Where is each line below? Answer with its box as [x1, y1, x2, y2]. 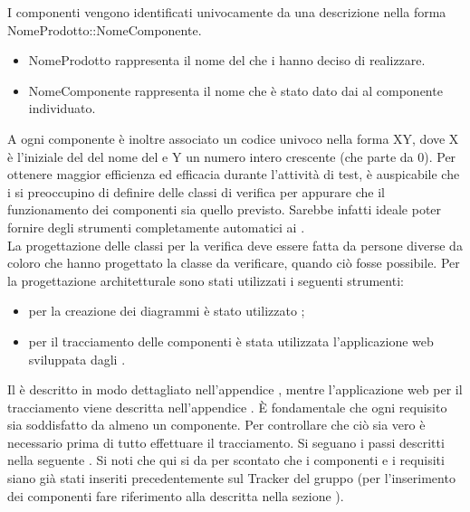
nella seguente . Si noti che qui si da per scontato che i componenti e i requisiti [7, 450, 445, 469]
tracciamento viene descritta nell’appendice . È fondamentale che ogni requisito [7, 397, 447, 416]
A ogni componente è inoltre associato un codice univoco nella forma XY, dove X [7, 128, 459, 147]
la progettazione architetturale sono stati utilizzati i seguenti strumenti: [7, 270, 404, 289]
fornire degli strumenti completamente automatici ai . [7, 217, 305, 236]
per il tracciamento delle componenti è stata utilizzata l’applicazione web [28, 331, 434, 350]
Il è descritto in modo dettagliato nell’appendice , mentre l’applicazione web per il [7, 380, 463, 399]
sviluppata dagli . [28, 349, 126, 368]
